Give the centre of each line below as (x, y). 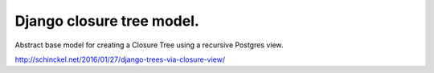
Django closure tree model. (107, 21)
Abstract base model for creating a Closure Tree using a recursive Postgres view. (149, 45)
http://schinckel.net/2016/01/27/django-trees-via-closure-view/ (120, 59)
